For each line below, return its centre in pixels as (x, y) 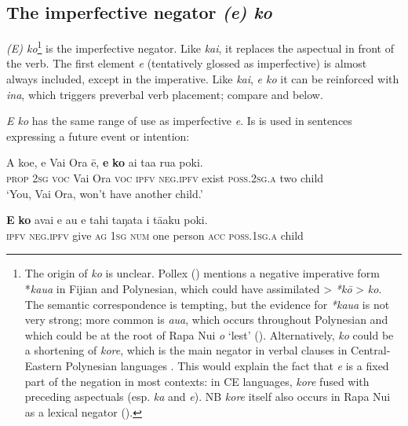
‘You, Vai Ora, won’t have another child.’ (105, 193)
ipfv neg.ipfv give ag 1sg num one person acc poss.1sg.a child (155, 235)
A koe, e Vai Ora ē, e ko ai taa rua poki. (105, 162)
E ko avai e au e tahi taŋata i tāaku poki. (107, 220)
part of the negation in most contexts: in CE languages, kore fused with (197, 381)
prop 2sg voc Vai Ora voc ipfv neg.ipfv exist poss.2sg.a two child (165, 178)
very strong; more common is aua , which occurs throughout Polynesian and (206, 319)
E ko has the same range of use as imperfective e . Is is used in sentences (179, 121)
